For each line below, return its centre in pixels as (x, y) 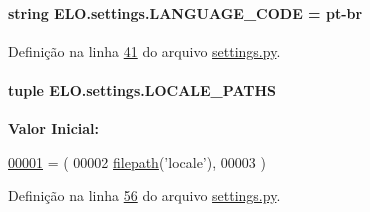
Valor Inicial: (54, 128)
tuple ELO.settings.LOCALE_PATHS (142, 89)
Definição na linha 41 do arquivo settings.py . (144, 50)
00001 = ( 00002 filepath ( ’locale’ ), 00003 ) (137, 161)
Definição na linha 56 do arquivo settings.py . (144, 195)
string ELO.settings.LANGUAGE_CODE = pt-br (185, 12)
